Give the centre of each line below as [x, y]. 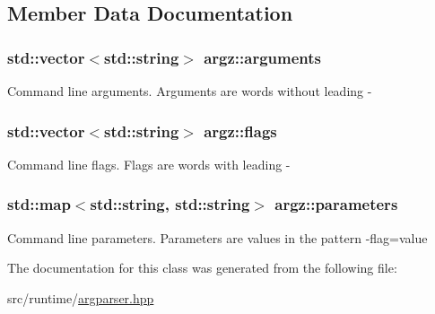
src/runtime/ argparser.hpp [81, 297]
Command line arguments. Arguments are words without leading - [190, 91]
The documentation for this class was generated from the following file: [202, 268]
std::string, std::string [170, 204]
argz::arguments [263, 57]
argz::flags [240, 131]
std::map [39, 204]
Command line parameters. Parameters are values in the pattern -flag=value [217, 237]
